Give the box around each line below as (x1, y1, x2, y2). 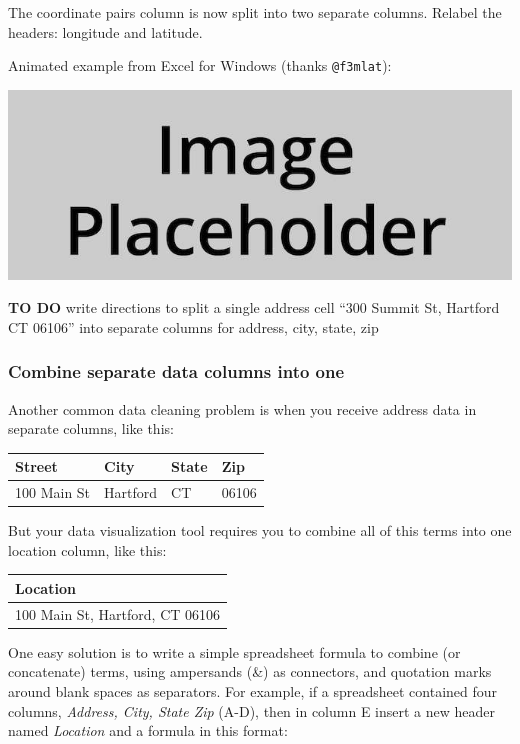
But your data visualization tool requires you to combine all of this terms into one (8, 520, 512, 541)
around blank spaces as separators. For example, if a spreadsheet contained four (8, 681, 498, 702)
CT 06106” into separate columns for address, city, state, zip (8, 316, 379, 337)
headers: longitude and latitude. (8, 21, 203, 42)
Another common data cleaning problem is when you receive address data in (8, 398, 477, 419)
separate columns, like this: (8, 418, 174, 439)
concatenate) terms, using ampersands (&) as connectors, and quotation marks (8, 661, 492, 682)
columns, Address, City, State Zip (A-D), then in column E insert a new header (8, 700, 496, 721)
